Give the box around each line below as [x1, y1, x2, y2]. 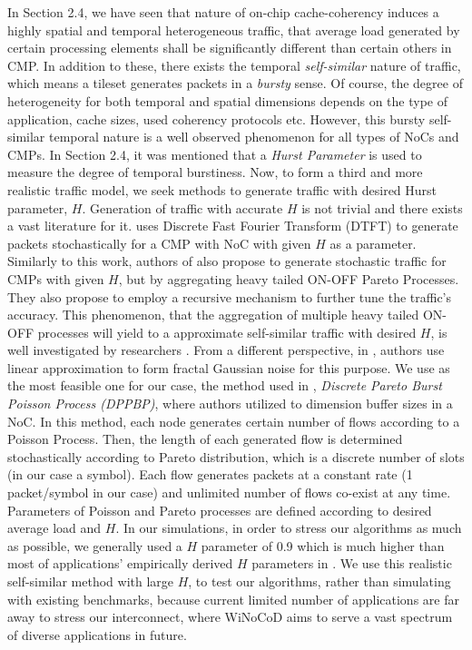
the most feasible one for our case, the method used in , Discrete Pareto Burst [7, 376, 442, 395]
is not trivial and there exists [301, 198, 463, 217]
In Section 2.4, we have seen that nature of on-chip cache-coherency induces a [7, 3, 439, 21]
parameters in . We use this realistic [251, 554, 452, 573]
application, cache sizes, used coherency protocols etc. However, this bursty [7, 109, 426, 128]
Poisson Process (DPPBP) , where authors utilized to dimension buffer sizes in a [7, 394, 453, 413]
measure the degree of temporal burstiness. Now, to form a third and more [7, 162, 423, 182]
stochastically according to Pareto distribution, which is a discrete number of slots [7, 447, 465, 466]
